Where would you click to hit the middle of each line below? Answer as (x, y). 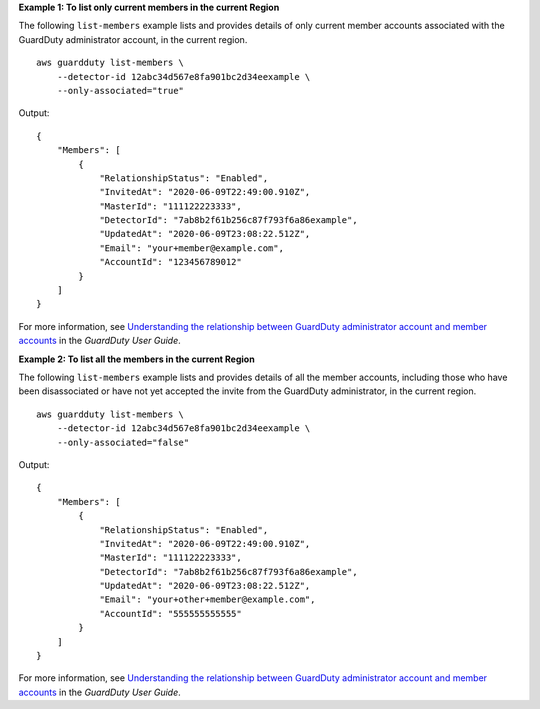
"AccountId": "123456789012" (170, 262)
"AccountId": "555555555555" (170, 613)
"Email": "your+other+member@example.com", (207, 599)
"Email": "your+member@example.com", (192, 248)
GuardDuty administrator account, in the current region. (133, 39)
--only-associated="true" (120, 90)
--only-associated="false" (123, 442)
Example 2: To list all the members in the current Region (136, 359)
